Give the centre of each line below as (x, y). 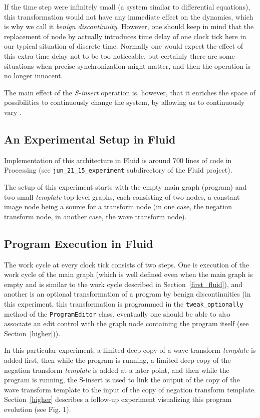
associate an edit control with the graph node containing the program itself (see (126, 323)
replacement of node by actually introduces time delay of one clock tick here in (125, 36)
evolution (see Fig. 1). (38, 409)
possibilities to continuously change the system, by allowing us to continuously (124, 102)
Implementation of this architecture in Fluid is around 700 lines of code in (118, 160)
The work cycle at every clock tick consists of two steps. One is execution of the (126, 264)
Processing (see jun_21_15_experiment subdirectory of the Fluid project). (118, 170)
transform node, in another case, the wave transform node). (95, 216)
